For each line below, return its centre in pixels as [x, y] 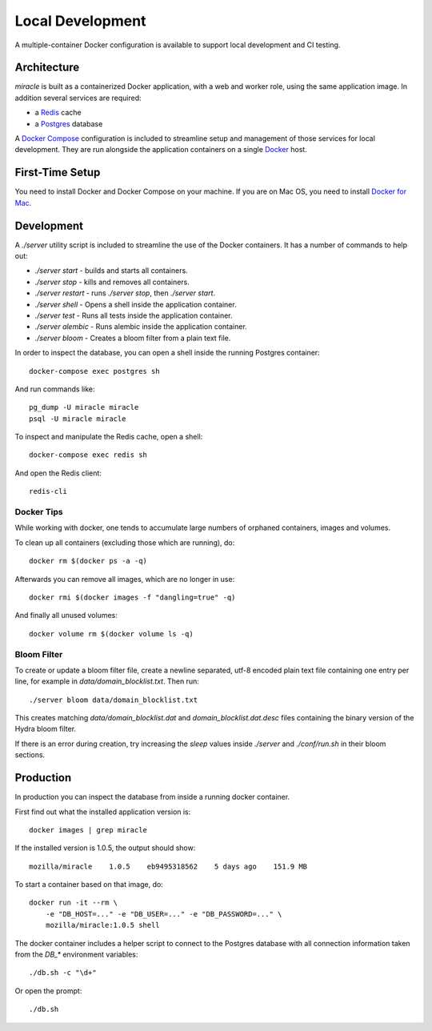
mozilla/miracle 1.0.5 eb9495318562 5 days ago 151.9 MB [168, 866]
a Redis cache [58, 113]
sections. [30, 755]
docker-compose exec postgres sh [94, 371]
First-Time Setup [58, 173]
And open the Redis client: [58, 473]
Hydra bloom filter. [45, 729]
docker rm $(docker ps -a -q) [88, 561]
